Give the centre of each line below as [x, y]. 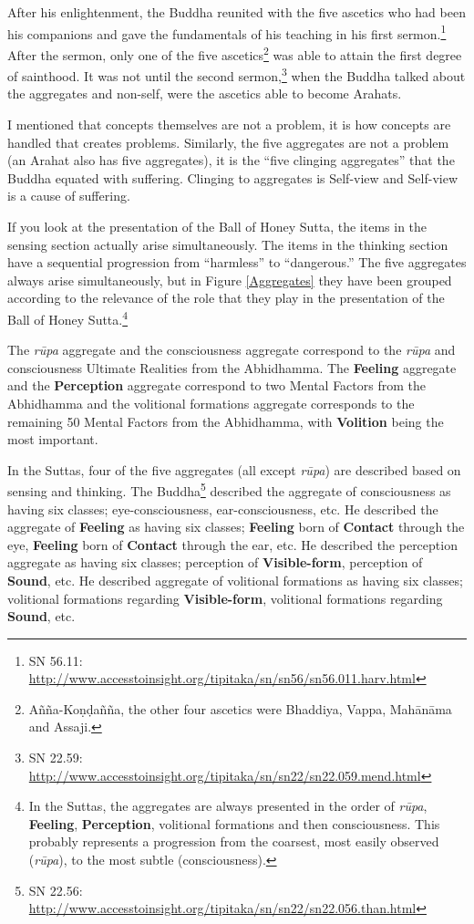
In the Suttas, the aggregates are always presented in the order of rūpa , [228, 806]
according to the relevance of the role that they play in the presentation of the [226, 298]
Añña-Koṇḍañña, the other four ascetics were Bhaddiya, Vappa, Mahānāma [240, 708]
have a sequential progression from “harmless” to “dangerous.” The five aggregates [237, 262]
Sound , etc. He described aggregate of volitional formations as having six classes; [235, 580]
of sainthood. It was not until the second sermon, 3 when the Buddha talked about [237, 74]
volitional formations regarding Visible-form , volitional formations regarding [225, 598]
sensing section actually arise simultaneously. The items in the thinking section [228, 244]
